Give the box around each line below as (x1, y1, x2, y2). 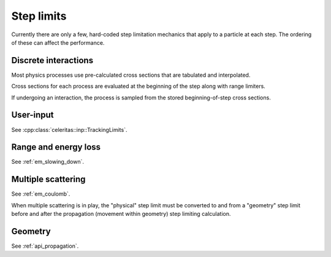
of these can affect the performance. (11, 39, 105, 46)
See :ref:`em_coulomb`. (11, 190, 70, 198)
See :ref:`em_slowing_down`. (11, 158, 85, 166)
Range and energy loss (11, 142, 101, 153)
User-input (11, 110, 55, 120)
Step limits (11, 9, 67, 23)
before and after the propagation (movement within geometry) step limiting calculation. (11, 210, 231, 218)
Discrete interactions (11, 55, 94, 66)
